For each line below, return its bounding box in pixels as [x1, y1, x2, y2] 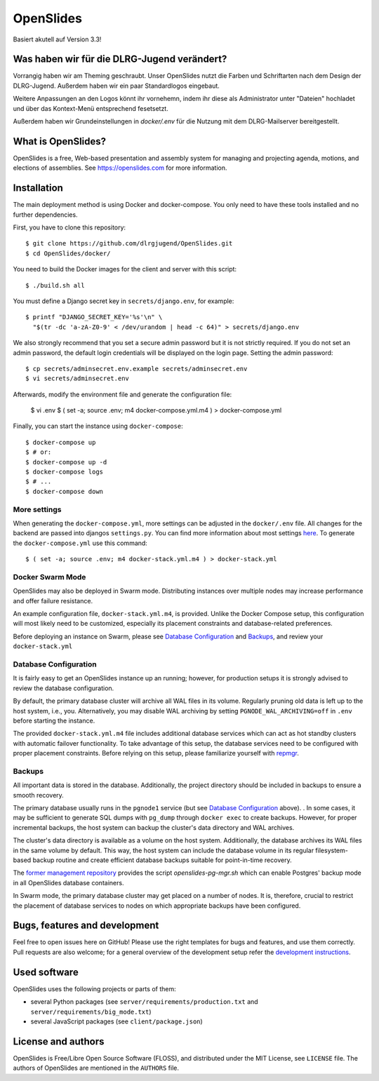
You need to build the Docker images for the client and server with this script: [13, 265, 237, 274]
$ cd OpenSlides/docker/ [25, 249, 111, 257]
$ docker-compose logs [25, 468, 104, 476]
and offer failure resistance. [13, 596, 93, 605]
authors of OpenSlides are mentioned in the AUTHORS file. [13, 1063, 179, 1073]
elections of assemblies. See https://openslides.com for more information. [13, 163, 227, 172]
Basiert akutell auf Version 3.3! [13, 35, 102, 43]
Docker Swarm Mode [13, 572, 86, 582]
